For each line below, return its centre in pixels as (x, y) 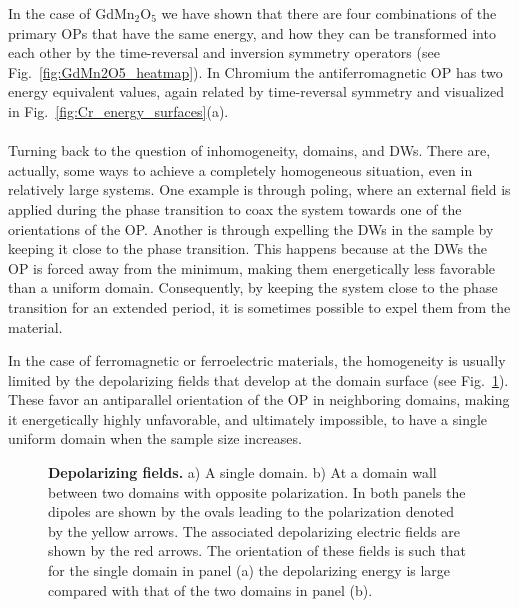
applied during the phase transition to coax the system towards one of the (235, 208)
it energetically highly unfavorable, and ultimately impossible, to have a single (248, 418)
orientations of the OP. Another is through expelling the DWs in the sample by (251, 228)
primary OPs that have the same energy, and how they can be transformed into (252, 32)
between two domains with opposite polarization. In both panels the (257, 491)
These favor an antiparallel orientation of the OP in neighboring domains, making (259, 399)
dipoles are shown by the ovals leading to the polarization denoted (251, 511)
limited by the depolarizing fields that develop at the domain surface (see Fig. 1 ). (258, 379)
